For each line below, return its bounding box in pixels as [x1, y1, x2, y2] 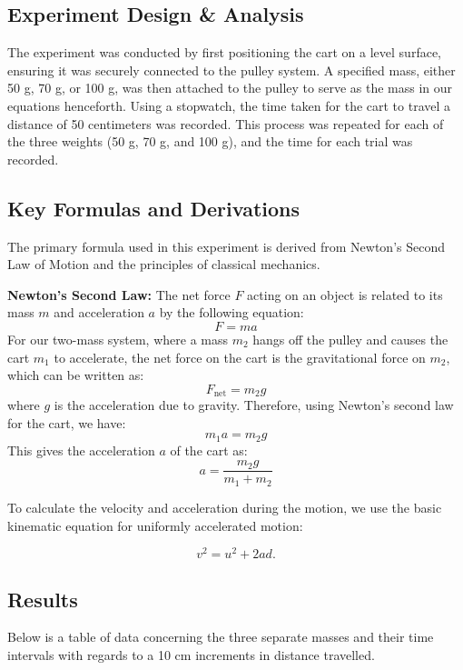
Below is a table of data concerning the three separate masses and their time [7, 627, 434, 646]
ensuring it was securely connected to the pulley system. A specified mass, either [7, 60, 456, 79]
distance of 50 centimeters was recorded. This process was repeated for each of [7, 114, 444, 133]
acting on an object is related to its [247, 285, 443, 304]
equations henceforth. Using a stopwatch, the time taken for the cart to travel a [7, 95, 451, 115]
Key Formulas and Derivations [7, 194, 300, 222]
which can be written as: [7, 365, 144, 385]
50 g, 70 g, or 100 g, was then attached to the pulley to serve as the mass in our [7, 78, 453, 97]
